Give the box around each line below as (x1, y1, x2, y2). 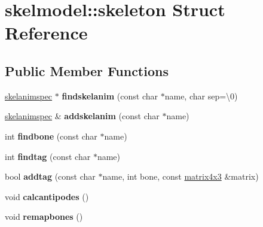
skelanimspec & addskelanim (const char (5, 110, 160, 122)
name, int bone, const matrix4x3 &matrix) (102, 170, 259, 183)
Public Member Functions (5, 61, 169, 80)
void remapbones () (5, 210, 83, 223)
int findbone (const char (5, 129, 97, 142)
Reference (5, 20, 88, 45)
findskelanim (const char (62, 89, 158, 102)
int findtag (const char (5, 150, 91, 162)
